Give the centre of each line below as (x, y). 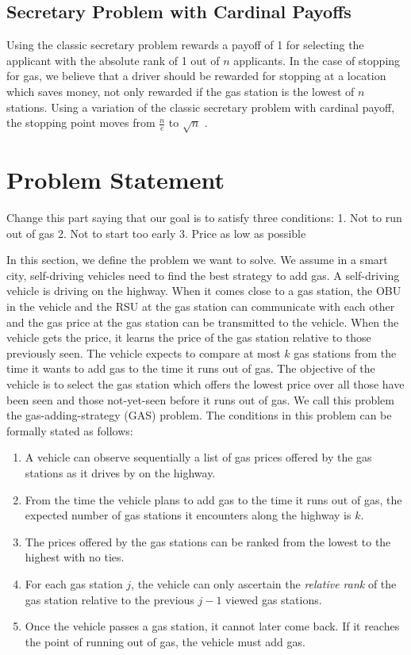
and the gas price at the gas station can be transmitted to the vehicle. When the (203, 322)
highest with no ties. (75, 557)
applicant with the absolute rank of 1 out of (113, 60)
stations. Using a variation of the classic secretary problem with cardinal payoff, (201, 107)
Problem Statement (115, 180)
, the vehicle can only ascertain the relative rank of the (264, 583)
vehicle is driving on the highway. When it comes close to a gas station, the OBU (204, 291)
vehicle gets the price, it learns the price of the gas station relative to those (189, 337)
